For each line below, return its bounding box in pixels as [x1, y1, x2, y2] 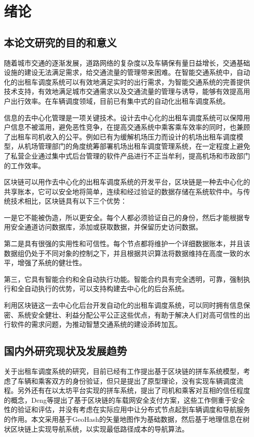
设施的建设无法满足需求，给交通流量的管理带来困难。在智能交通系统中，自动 [4, 67, 250, 77]
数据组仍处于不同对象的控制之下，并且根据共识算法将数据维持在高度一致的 [4, 248, 243, 258]
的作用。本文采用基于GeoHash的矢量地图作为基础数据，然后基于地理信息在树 [4, 414, 250, 424]
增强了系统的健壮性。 [17, 257, 86, 268]
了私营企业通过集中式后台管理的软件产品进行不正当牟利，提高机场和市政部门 [4, 150, 250, 161]
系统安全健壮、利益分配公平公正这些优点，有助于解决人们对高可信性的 [17, 309, 243, 320]
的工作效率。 [4, 160, 45, 170]
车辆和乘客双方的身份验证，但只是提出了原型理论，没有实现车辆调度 [17, 375, 236, 386]
